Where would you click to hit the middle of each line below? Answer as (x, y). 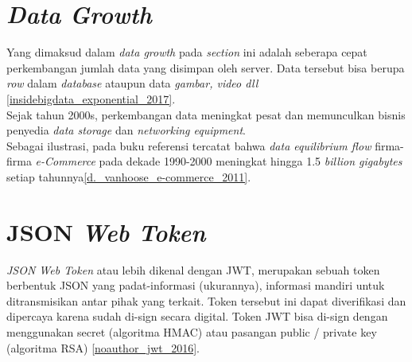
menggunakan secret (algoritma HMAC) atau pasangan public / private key (192, 331)
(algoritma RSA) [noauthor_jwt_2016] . (103, 347)
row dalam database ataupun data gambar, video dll (132, 83)
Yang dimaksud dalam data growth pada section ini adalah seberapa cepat (187, 52)
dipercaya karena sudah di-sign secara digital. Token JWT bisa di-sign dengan (197, 316)
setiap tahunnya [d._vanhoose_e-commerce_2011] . (129, 176)
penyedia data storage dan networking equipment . (126, 130)
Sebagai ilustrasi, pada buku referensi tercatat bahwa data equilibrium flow (189, 145)
